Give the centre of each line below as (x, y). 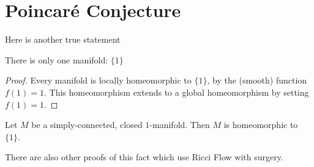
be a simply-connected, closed (87, 125)
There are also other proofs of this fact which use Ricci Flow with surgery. (144, 157)
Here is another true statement (63, 39)
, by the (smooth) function (257, 80)
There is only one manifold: (57, 59)
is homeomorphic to (261, 125)
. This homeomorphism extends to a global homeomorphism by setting (177, 92)
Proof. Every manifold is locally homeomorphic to (98, 80)
